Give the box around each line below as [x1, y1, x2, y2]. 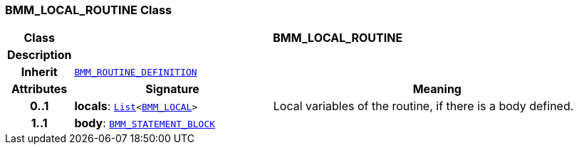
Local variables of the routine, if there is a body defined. [273, 99, 574, 114]
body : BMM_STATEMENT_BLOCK [74, 116, 216, 131]
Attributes [11, 82, 68, 97]
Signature [145, 82, 199, 97]
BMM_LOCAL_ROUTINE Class [5, 3, 172, 17]
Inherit [21, 65, 58, 80]
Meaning [412, 82, 461, 97]
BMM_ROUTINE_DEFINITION [74, 66, 197, 77]
